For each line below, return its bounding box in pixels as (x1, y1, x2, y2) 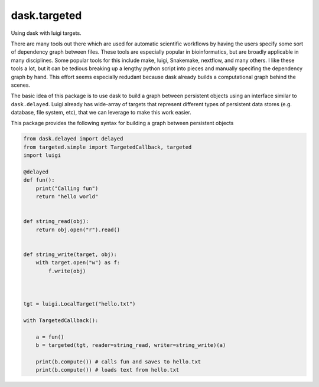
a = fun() (35, 333, 64, 340)
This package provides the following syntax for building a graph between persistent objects (11, 120, 234, 127)
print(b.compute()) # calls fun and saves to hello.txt (35, 358, 201, 365)
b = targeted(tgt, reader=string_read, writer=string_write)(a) (35, 342, 226, 349)
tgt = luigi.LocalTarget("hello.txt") (23, 301, 136, 307)
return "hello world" (35, 193, 99, 200)
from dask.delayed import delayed (23, 136, 123, 142)
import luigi (23, 152, 61, 159)
